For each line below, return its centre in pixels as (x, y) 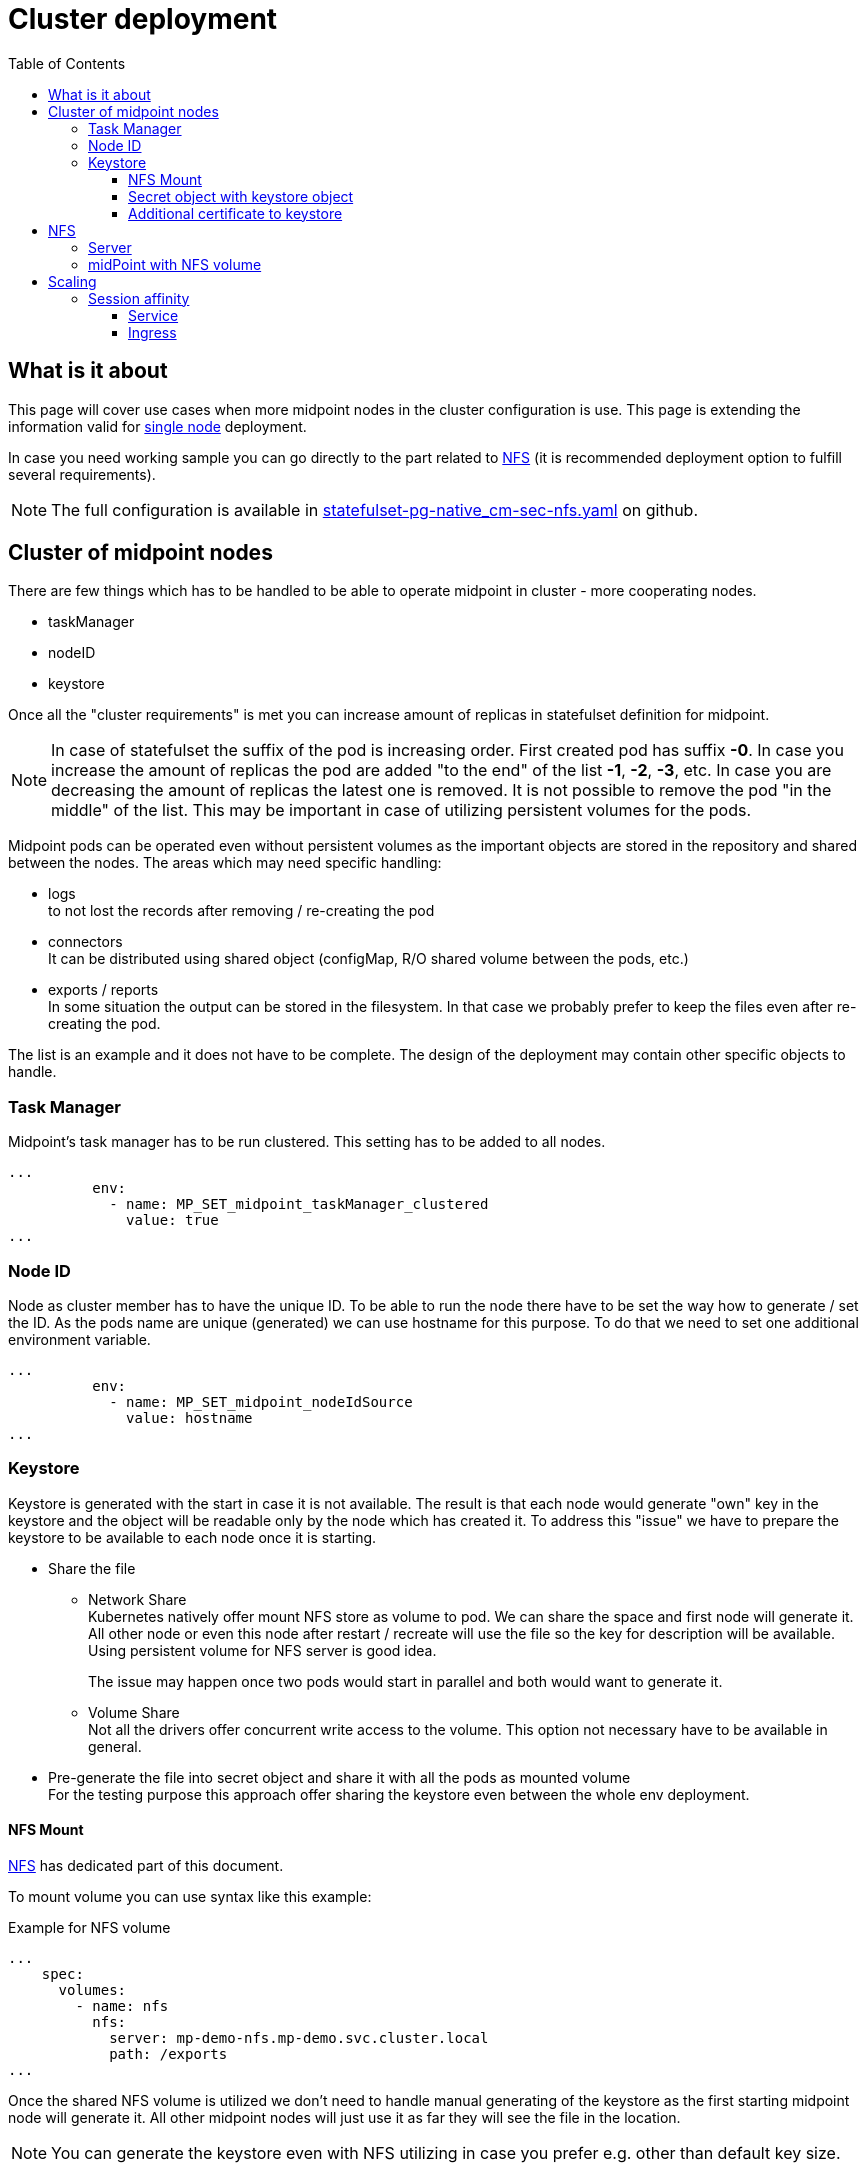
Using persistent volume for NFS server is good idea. (262, 1650)
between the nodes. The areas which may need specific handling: (225, 863)
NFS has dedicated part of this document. (146, 1865)
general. (115, 1746)
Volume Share (134, 1712)
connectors (85, 942)
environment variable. (79, 1339)
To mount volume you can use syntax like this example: (190, 1896)
